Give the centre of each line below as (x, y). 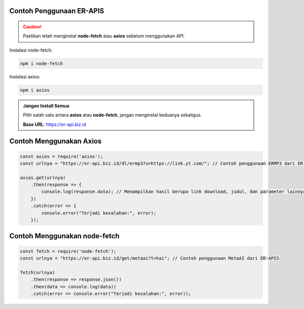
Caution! (32, 27)
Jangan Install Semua (46, 106)
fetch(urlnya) (37, 272)
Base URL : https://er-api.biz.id (54, 124)
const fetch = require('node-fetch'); (68, 251)
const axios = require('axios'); (62, 156)
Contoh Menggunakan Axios (55, 141)
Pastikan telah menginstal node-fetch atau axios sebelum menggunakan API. (104, 36)
